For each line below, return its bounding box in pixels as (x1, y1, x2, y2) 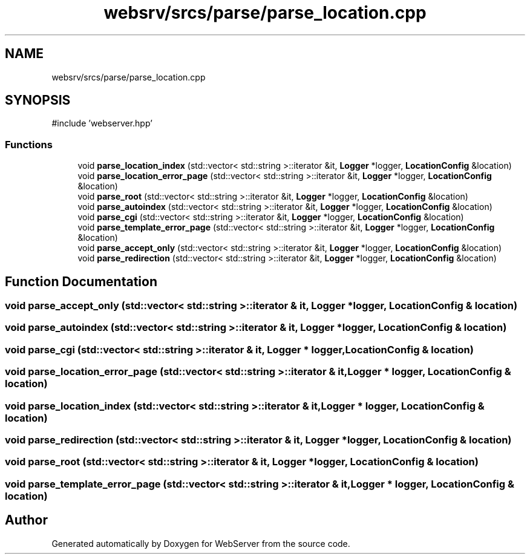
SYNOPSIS (5, 93, 71, 108)
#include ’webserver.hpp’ (51, 118, 152, 129)
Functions (5, 138, 53, 151)
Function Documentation (5, 273, 157, 289)
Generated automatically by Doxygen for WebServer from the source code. (51, 538, 350, 549)
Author (5, 512, 48, 528)
